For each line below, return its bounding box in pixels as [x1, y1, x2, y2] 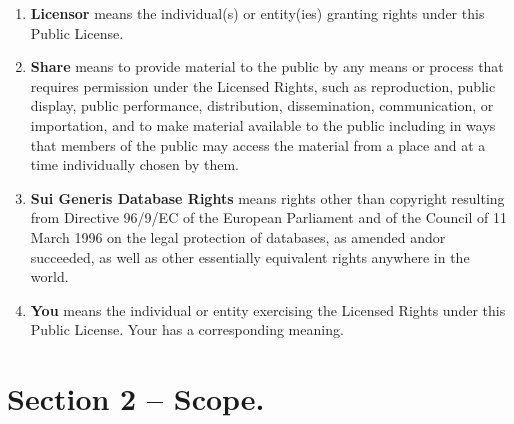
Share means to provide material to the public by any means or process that [30, 56, 504, 77]
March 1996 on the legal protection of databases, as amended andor [30, 226, 446, 247]
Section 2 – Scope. [7, 378, 265, 419]
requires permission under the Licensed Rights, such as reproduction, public [30, 75, 496, 96]
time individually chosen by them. [30, 154, 239, 175]
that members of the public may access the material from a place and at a [30, 134, 486, 155]
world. [30, 266, 69, 287]
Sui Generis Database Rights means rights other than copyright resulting [30, 187, 505, 208]
